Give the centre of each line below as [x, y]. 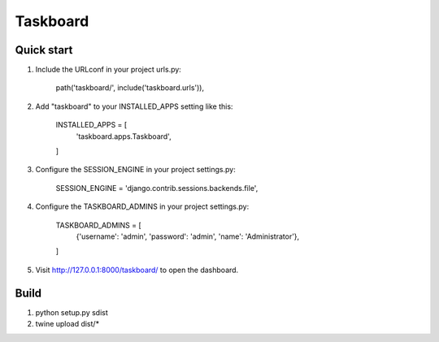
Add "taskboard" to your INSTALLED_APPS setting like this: [134, 106]
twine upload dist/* [67, 324]
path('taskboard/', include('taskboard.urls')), [130, 88]
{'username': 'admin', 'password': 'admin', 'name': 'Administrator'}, [188, 236]
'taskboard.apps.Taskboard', [124, 136]
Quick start [44, 50]
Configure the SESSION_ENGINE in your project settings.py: [135, 170]
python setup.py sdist [72, 312]
